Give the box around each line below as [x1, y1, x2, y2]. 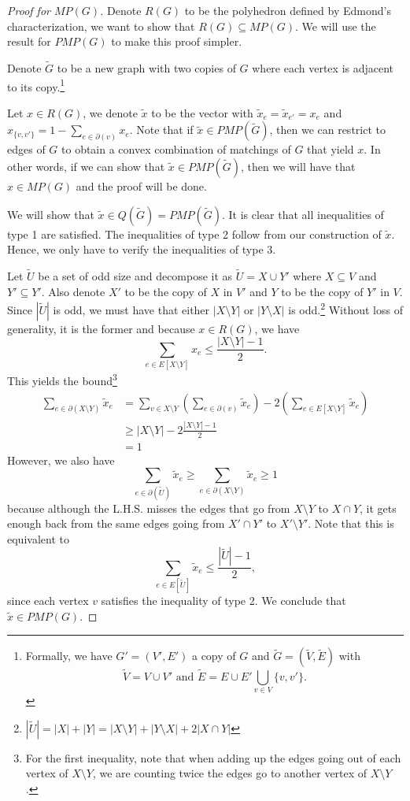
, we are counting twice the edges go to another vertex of [92, 765, 368, 781]
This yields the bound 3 [7, 370, 117, 388]
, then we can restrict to [269, 121, 386, 138]
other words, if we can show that [7, 158, 165, 175]
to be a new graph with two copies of [57, 60, 236, 76]
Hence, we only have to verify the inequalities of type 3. [7, 241, 276, 258]
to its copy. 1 [7, 76, 65, 95]
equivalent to [7, 530, 69, 547]
